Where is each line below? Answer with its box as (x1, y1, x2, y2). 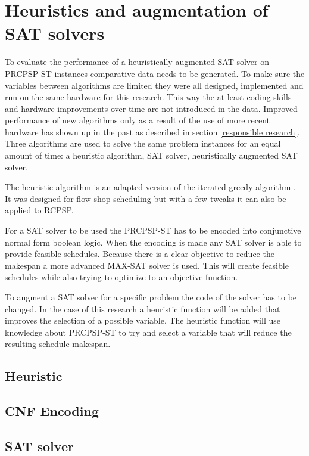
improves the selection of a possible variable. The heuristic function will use (5, 314, 280, 327)
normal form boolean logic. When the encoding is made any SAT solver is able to (5, 235, 302, 248)
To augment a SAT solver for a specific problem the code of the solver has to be (5, 291, 297, 303)
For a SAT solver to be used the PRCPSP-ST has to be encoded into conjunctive (5, 224, 301, 237)
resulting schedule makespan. (5, 337, 111, 350)
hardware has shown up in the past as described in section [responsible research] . (5, 125, 300, 138)
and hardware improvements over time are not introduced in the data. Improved (5, 102, 298, 114)
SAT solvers (5, 21, 105, 45)
